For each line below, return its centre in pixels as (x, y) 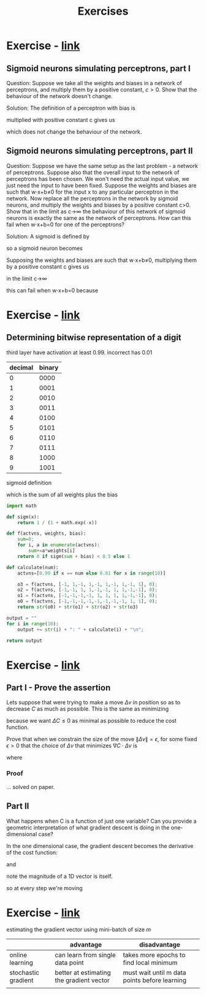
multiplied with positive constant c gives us (61, 120)
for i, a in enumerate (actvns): (59, 545)
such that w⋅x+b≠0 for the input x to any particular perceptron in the (93, 192)
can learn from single (86, 955)
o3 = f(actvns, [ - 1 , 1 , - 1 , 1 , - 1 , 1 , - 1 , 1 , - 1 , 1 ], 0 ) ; (88, 584)
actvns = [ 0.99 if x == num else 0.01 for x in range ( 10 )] (92, 573)
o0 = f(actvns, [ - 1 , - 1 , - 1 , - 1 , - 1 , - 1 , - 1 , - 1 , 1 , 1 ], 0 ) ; (88, 601)
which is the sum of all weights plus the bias (62, 494)
